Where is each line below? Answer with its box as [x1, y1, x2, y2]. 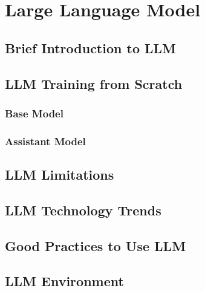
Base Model [5, 105, 63, 120]
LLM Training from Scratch [5, 74, 183, 93]
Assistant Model [5, 133, 86, 148]
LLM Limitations [5, 165, 114, 184]
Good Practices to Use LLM [5, 236, 186, 255]
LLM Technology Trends [5, 200, 161, 219]
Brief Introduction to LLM [5, 38, 176, 57]
